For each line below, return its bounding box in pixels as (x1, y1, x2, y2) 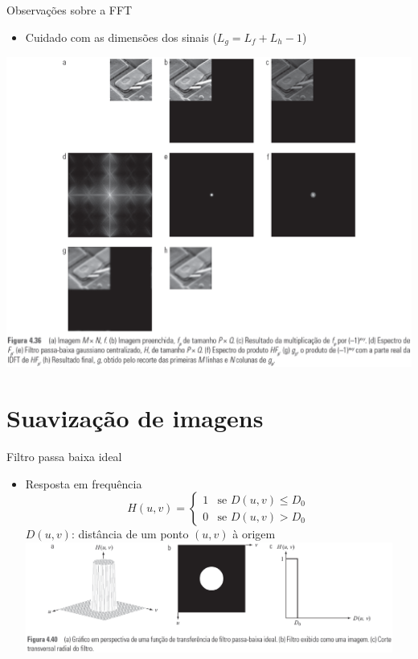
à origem (232, 525, 276, 542)
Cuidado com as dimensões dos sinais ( (25, 28, 217, 45)
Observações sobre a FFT (6, 2, 133, 18)
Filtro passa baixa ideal (6, 448, 122, 465)
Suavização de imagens (6, 402, 264, 435)
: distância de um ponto (71, 525, 189, 542)
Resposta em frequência (25, 475, 142, 492)
